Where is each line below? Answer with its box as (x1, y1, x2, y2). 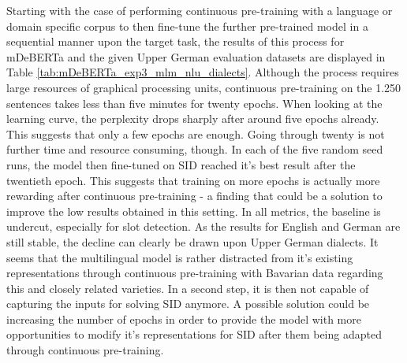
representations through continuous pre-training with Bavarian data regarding (6, 265, 383, 281)
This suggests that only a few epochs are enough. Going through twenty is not (6, 125, 385, 142)
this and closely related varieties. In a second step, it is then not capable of (6, 280, 369, 296)
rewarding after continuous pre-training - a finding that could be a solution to (6, 187, 383, 204)
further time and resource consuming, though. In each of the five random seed (6, 141, 383, 157)
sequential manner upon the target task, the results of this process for (6, 33, 345, 50)
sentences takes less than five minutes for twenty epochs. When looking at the (6, 94, 383, 111)
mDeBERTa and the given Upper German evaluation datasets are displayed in (6, 48, 386, 65)
